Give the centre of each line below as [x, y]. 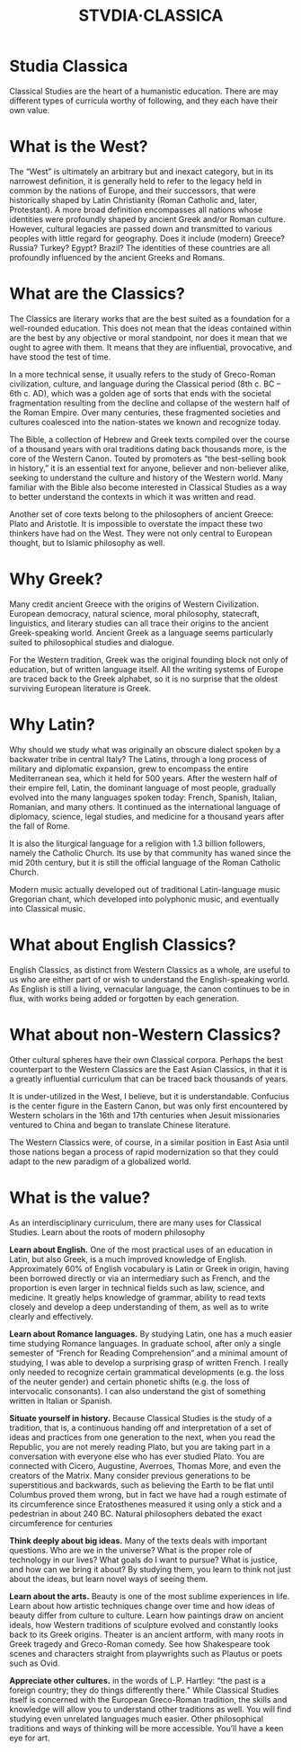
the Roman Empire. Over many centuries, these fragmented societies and [145, 412]
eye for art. [30, 1738]
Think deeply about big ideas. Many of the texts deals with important [138, 1540]
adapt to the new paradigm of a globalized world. [100, 1161]
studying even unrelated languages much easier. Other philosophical [136, 1719]
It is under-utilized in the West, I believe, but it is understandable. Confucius [150, 1096]
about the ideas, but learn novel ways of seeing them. [109, 1579]
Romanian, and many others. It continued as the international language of [145, 806]
